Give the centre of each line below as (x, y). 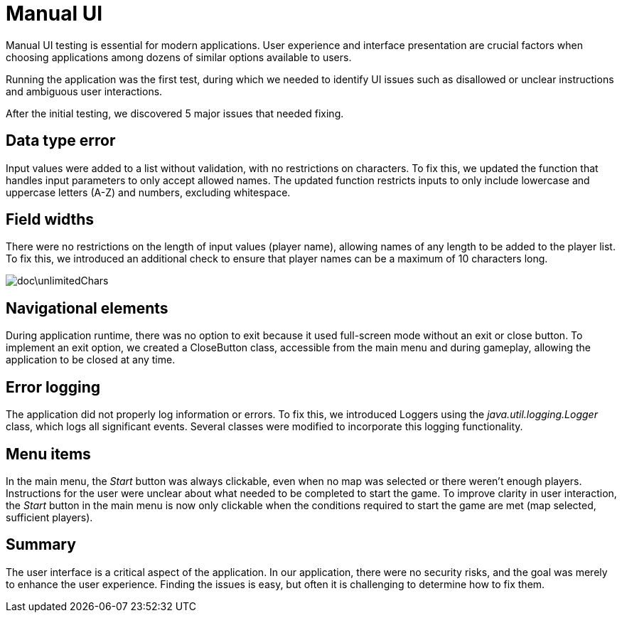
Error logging (53, 387)
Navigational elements (87, 308)
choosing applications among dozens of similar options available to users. (179, 57)
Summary (41, 545)
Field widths (50, 220)
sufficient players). (49, 517)
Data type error (61, 141)
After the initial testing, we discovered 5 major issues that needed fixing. (175, 113)
